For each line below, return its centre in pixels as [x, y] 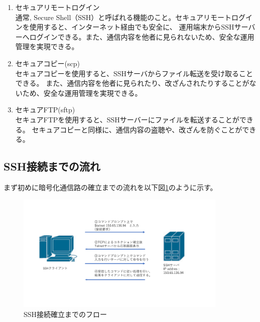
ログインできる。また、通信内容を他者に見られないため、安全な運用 [142, 36]
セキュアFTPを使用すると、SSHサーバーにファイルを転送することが [127, 119]
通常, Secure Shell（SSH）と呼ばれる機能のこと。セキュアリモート [123, 17]
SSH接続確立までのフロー [66, 314]
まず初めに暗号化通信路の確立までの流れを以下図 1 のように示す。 [110, 187]
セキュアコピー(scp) [47, 63]
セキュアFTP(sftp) [45, 110]
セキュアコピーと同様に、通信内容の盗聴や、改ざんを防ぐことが [137, 129]
